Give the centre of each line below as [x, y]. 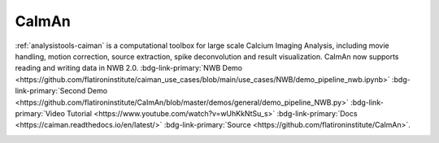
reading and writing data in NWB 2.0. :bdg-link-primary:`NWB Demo [129, 68]
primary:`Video [40, 113]
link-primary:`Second [50, 91]
